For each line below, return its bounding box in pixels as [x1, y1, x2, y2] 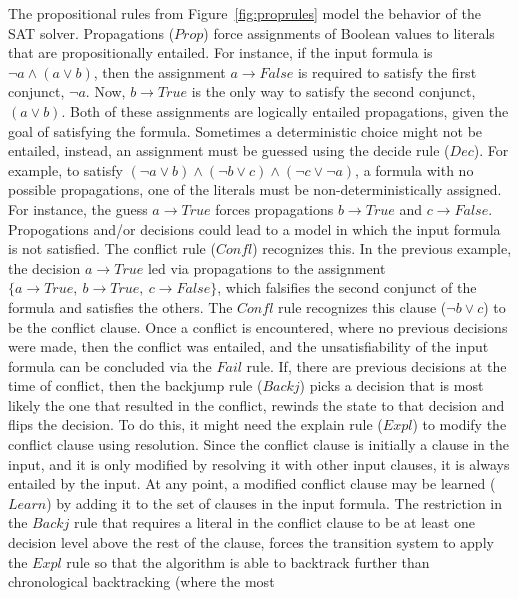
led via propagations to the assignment [147, 257, 386, 278]
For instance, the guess [8, 198, 148, 219]
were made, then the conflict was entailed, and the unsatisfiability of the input [8, 336, 489, 357]
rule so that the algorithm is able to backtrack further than [66, 551, 430, 572]
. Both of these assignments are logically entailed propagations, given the [61, 100, 509, 121]
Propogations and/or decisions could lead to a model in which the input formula [8, 218, 501, 239]
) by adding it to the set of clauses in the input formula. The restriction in [46, 492, 503, 513]
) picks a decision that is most [299, 375, 484, 396]
